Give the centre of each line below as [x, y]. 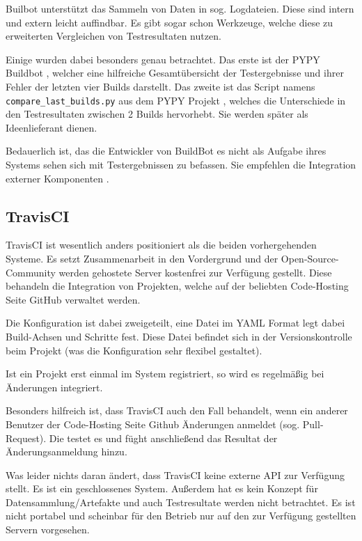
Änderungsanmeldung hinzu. [66, 452]
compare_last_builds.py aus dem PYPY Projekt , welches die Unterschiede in [176, 100]
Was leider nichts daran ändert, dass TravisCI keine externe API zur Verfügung [175, 475]
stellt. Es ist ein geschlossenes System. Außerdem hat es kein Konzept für [162, 488]
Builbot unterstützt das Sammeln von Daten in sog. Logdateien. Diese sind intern [180, 8]
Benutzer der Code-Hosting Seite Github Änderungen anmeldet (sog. [153, 424]
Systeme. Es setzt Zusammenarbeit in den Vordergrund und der [142, 258]
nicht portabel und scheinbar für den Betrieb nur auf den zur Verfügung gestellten [181, 516]
